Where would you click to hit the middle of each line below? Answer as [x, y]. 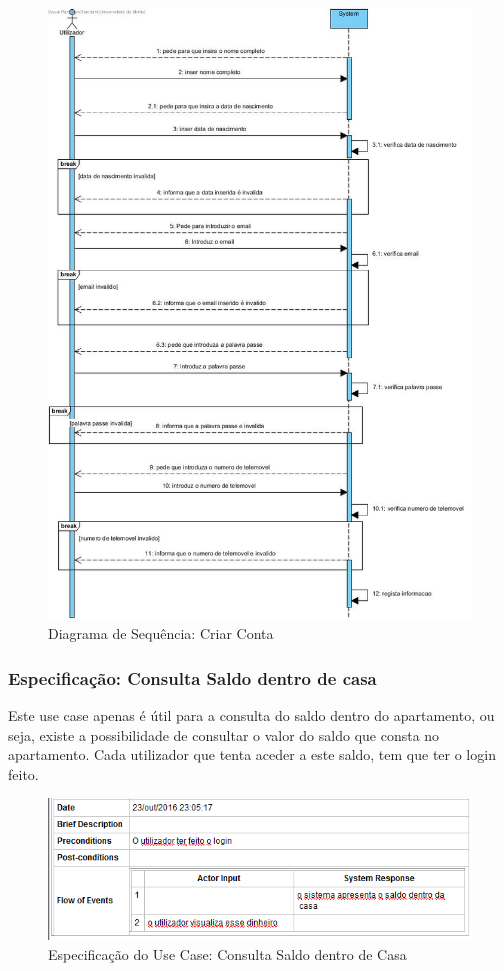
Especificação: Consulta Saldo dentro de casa [192, 677]
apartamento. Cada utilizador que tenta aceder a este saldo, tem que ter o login [252, 754]
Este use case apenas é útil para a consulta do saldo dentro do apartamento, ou [251, 714]
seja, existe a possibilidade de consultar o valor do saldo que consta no [224, 734]
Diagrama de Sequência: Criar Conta [161, 633]
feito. [23, 773]
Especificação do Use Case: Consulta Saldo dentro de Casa [227, 953]
